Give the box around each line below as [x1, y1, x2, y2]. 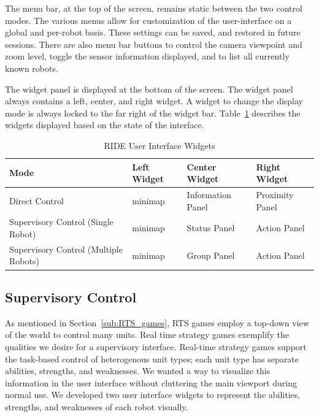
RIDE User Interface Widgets [104, 139, 215, 151]
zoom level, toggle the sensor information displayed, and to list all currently [5, 50, 290, 63]
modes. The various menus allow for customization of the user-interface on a [5, 13, 292, 26]
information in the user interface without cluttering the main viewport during [5, 376, 297, 389]
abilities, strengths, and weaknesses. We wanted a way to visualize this [5, 364, 271, 377]
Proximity [256, 188, 294, 201]
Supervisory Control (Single [9, 215, 113, 228]
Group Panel [186, 248, 235, 261]
